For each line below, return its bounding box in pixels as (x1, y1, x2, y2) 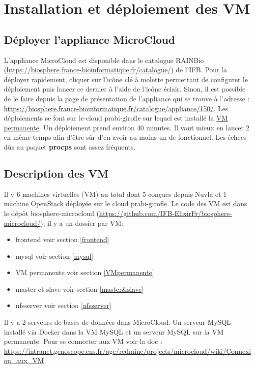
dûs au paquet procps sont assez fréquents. (4, 141, 136, 152)
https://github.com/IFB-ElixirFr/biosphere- (99, 208, 232, 218)
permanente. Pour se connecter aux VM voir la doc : (4, 336, 163, 346)
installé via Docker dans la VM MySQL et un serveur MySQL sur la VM (4, 326, 224, 337)
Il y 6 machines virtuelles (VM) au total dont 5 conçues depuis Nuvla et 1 (4, 188, 227, 199)
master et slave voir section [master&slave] (15, 283, 144, 294)
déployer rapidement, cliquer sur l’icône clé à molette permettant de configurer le (4, 74, 248, 84)
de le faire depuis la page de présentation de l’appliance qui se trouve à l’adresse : (4, 93, 250, 103)
